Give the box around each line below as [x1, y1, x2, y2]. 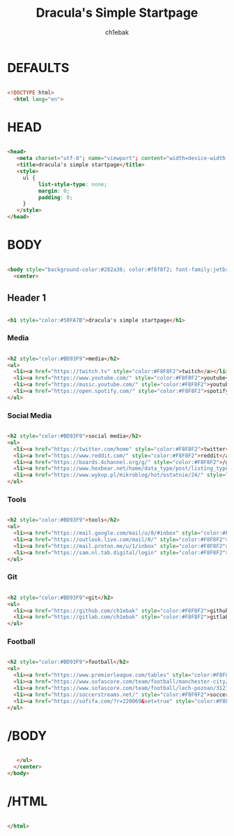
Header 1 [7, 292, 47, 304]
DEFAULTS [7, 59, 70, 75]
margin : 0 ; [38, 187, 70, 194]
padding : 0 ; [38, 194, 73, 201]
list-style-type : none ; [38, 180, 108, 188]
